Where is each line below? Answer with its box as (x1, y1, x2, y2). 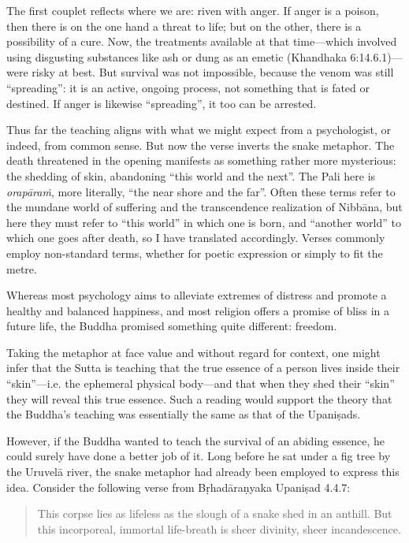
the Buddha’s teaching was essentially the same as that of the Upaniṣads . (6, 406, 361, 422)
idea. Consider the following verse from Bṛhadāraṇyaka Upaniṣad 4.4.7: (6, 478, 351, 495)
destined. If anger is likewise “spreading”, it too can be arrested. (6, 95, 317, 111)
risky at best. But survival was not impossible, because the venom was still (32, 64, 394, 80)
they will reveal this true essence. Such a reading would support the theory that (6, 390, 392, 407)
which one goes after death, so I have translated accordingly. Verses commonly (6, 229, 385, 246)
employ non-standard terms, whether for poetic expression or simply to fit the (6, 244, 383, 261)
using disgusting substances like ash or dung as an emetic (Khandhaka (6, 48, 347, 65)
